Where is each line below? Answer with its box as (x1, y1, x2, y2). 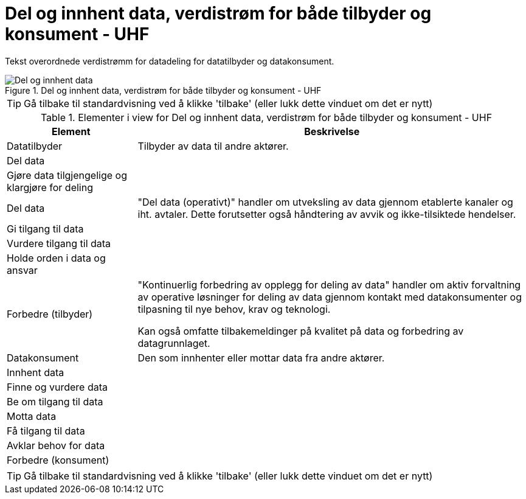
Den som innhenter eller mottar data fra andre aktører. (137, 351, 385, 364)
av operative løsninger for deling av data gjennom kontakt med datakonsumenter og (137, 290, 522, 303)
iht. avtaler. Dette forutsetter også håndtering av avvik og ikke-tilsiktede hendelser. (137, 208, 516, 220)
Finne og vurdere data (7, 380, 108, 393)
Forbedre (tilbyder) (7, 307, 93, 320)
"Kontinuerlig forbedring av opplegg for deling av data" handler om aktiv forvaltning (137, 278, 521, 291)
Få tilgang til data (7, 424, 85, 437)
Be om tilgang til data (7, 395, 103, 408)
